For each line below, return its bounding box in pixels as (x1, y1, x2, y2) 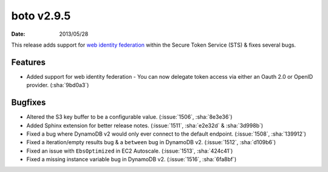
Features (11, 57, 46, 67)
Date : (11, 30, 26, 38)
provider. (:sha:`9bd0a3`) (26, 82, 89, 89)
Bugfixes (11, 98, 46, 108)
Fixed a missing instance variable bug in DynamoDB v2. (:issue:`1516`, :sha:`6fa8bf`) (26, 156, 237, 163)
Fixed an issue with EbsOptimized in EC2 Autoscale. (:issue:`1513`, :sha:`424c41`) (26, 147, 233, 154)
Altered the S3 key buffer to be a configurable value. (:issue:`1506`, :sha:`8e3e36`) (26, 113, 233, 121)
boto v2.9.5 (11, 9, 71, 22)
